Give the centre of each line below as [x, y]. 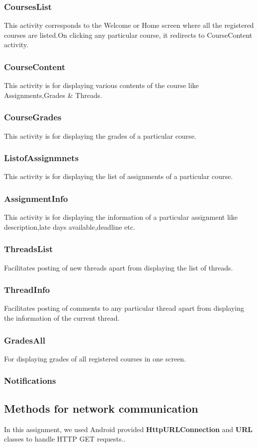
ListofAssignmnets [42, 158]
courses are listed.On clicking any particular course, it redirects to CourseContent [128, 35]
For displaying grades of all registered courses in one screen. [95, 358]
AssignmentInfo [36, 198]
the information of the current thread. [62, 318]
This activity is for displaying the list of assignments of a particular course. [119, 176]
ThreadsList [29, 249]
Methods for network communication [101, 408]
